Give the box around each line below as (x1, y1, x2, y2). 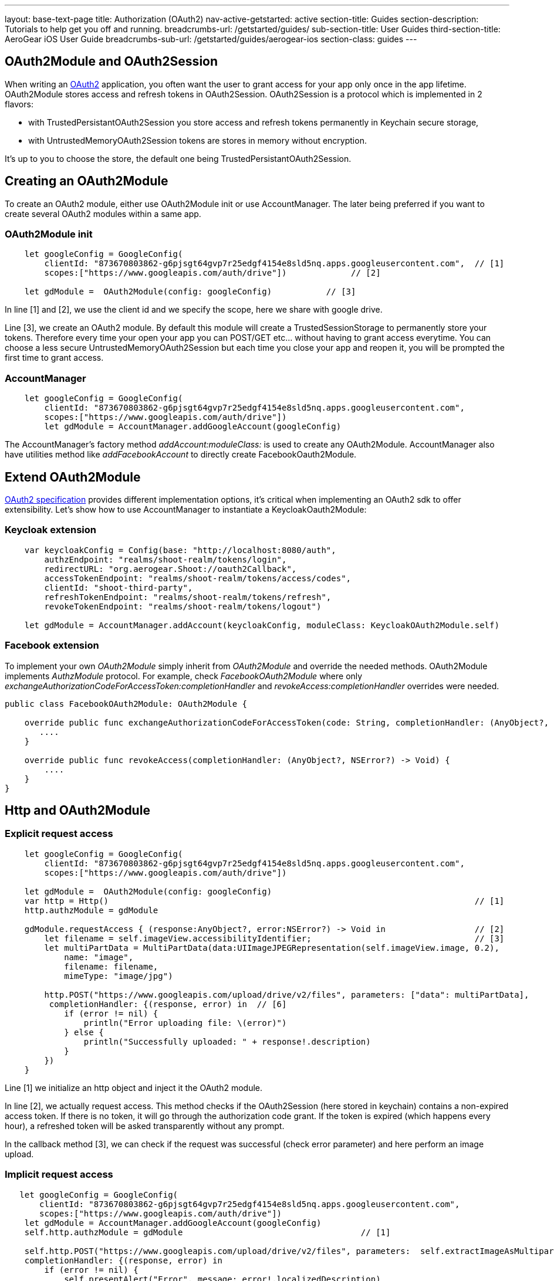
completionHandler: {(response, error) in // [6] (49, 999, 287, 1009)
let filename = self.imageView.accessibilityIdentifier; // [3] (44, 933, 505, 943)
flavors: (5, 99, 33, 109)
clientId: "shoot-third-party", (44, 582, 193, 592)
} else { (64, 1027, 104, 1037)
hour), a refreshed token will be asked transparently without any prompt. (5, 1120, 285, 1131)
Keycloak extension (5, 524, 96, 536)
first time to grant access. (5, 353, 104, 363)
